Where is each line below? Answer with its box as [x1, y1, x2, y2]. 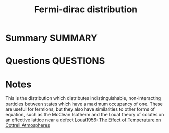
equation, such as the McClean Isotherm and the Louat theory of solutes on [5, 112, 164, 118]
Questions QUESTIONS [5, 55, 105, 67]
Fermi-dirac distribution [34, 4, 138, 15]
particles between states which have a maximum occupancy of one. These [5, 101, 163, 107]
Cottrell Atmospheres [5, 122, 50, 128]
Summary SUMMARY [5, 32, 98, 44]
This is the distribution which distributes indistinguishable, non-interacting [5, 95, 161, 102]
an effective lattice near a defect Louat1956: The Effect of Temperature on [5, 117, 161, 123]
